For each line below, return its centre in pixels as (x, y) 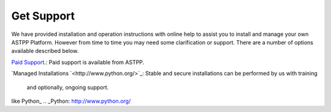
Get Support (43, 16)
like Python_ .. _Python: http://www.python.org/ (71, 101)
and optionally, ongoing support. (68, 87)
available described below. (45, 51)
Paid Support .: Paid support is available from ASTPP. (78, 62)
